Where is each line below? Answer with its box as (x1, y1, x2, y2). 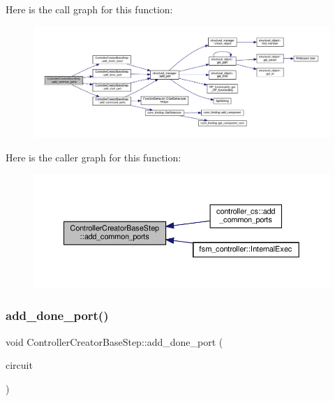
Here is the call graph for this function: (6, 2, 173, 16)
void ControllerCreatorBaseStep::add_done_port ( (6, 334, 223, 349)
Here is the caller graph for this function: (6, 150, 181, 164)
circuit (6, 358, 33, 372)
